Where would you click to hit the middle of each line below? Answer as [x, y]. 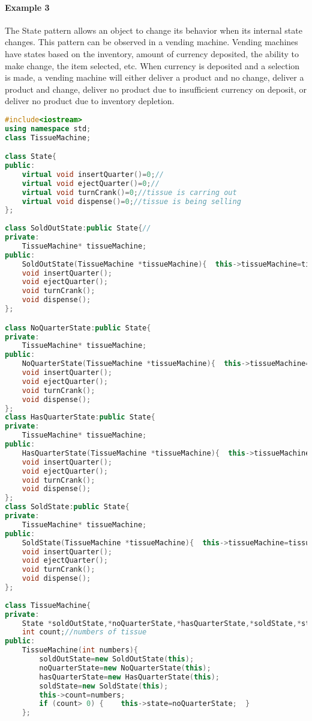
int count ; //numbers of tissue [84, 632]
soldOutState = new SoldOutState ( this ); [117, 659]
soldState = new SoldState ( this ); [104, 686]
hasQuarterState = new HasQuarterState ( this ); [129, 677]
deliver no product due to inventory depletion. [90, 101]
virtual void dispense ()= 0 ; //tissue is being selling [131, 201]
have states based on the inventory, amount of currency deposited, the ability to [152, 53]
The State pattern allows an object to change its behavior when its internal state [154, 30]
